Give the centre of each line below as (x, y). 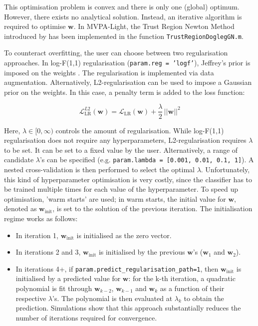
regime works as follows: (41, 218)
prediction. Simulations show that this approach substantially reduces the (128, 308)
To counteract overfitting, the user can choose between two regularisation (116, 53)
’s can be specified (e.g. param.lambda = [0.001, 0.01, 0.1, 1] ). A (147, 160)
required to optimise (35, 26)
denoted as (20, 208)
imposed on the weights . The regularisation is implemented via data (109, 72)
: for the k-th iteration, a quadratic (182, 278)
